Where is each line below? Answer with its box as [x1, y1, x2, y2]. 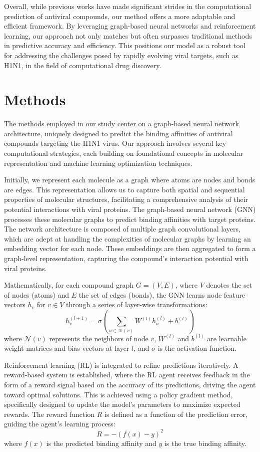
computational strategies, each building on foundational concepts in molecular [4, 148, 243, 158]
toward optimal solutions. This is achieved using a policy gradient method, [4, 389, 233, 399]
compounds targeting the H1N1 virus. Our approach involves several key [4, 138, 226, 148]
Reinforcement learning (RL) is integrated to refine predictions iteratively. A [4, 359, 238, 370]
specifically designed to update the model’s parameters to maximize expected [4, 399, 240, 409]
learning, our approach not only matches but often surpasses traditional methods [4, 30, 252, 41]
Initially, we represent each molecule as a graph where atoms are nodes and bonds [4, 174, 255, 185]
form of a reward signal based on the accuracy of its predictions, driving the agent [4, 379, 256, 390]
